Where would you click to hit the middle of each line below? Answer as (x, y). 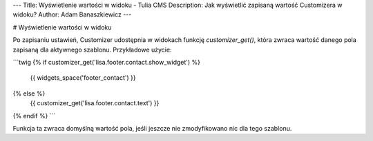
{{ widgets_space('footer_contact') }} (83, 78)
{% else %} (29, 94)
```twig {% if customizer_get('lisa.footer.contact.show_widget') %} (106, 62)
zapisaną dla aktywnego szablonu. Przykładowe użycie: (92, 50)
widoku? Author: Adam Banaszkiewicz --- (72, 14)
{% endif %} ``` (34, 116)
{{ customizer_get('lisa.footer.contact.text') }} (95, 103)
